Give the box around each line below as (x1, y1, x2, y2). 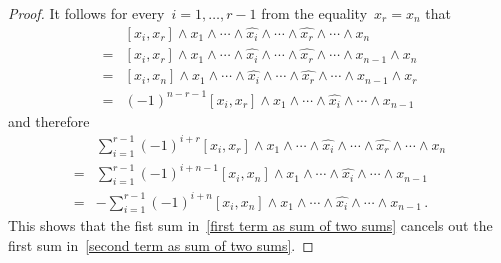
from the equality (261, 3, 368, 23)
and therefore (8, 110, 90, 131)
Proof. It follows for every (8, 3, 165, 23)
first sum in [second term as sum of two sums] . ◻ (8, 235, 314, 256)
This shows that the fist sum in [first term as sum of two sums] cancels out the (8, 215, 493, 236)
